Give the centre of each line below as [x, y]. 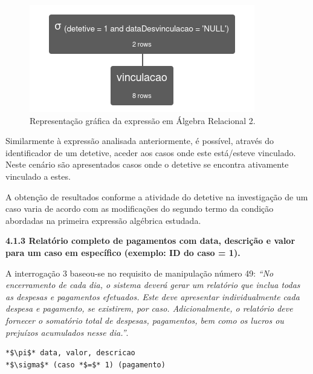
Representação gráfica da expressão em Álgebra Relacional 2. [143, 120]
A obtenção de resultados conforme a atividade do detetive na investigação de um [157, 196]
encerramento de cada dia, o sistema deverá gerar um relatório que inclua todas [153, 285]
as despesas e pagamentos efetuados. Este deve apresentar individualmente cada [153, 296]
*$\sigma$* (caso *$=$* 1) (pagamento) [86, 365]
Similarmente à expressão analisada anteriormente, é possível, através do [140, 141]
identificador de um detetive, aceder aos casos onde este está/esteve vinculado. [151, 152]
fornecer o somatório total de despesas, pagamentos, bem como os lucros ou [145, 320]
